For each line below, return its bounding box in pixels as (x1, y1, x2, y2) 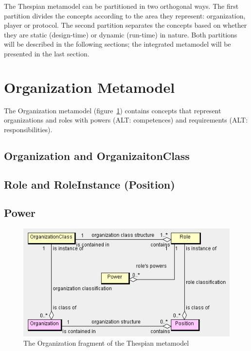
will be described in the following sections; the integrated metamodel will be (4, 39, 231, 49)
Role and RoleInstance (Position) (4, 176, 175, 192)
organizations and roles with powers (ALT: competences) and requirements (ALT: (4, 115, 248, 125)
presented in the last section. (4, 48, 90, 58)
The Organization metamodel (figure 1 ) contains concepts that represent (4, 105, 221, 115)
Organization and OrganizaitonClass (4, 148, 190, 163)
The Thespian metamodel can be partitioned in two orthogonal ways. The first (4, 1, 239, 11)
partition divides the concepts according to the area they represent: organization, (4, 10, 246, 20)
